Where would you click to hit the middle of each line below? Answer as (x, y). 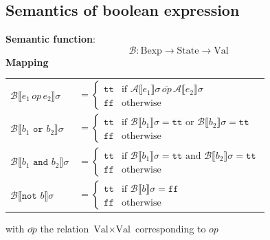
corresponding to (170, 229)
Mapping (27, 62)
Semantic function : (50, 39)
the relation (65, 229)
